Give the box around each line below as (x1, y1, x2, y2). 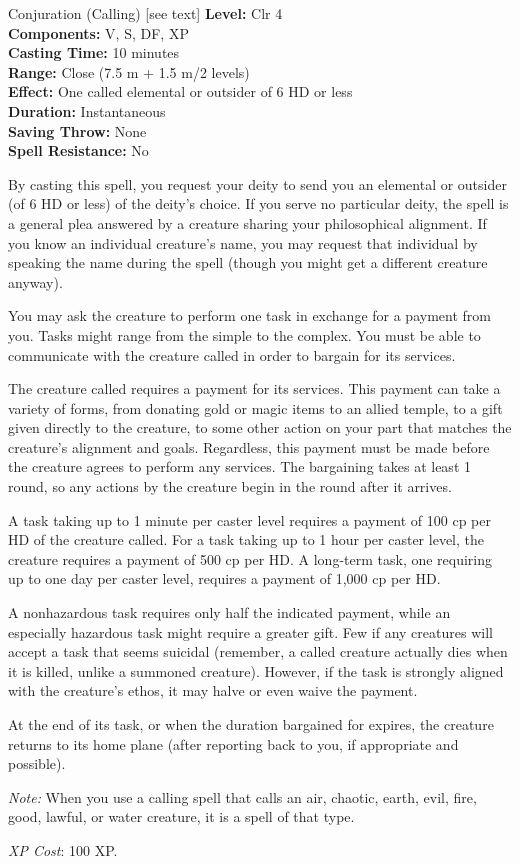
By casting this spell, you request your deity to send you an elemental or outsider (8, 173, 507, 194)
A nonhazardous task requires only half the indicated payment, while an (8, 602, 451, 623)
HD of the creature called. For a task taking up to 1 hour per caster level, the (8, 529, 484, 550)
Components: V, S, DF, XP (8, 22, 189, 43)
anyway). (8, 271, 63, 292)
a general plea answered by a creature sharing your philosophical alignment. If (8, 212, 487, 233)
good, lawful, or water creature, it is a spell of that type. (8, 806, 355, 827)
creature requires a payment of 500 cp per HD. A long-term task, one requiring (8, 548, 493, 569)
